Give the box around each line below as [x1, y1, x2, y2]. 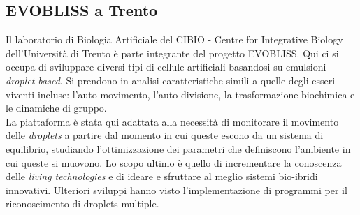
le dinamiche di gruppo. [6, 101, 107, 115]
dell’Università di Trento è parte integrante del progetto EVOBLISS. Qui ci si [6, 45, 339, 60]
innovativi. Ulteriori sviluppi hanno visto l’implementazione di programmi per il [6, 182, 347, 197]
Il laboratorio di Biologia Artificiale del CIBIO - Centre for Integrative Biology [6, 32, 343, 47]
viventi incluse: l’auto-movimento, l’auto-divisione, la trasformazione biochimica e [6, 87, 355, 101]
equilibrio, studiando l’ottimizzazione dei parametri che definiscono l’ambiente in [6, 141, 351, 156]
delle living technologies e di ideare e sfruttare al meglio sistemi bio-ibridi [6, 169, 318, 184]
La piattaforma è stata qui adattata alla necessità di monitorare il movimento [6, 114, 339, 128]
